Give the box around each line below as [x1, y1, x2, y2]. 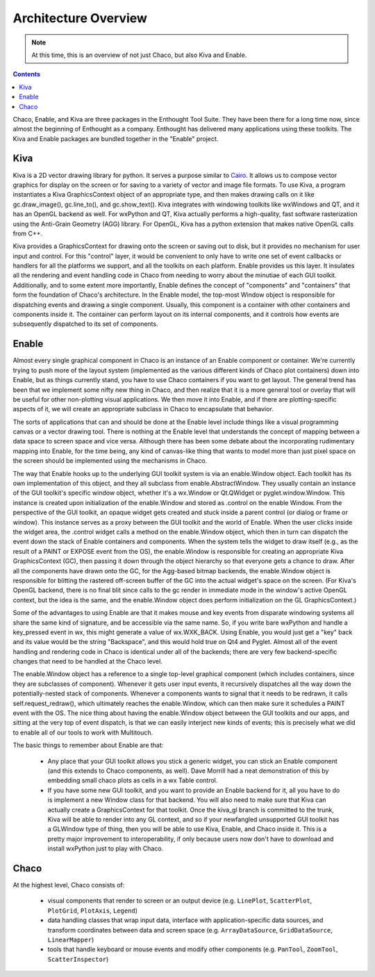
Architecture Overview [12, 10, 147, 26]
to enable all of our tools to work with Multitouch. [12, 728, 153, 737]
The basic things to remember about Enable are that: [12, 741, 164, 750]
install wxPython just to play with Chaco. [47, 844, 164, 853]
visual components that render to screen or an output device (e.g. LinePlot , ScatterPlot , [47, 896, 312, 905]
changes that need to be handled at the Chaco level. [12, 657, 162, 666]
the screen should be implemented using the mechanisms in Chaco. [12, 457, 208, 465]
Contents [12, 70, 41, 79]
